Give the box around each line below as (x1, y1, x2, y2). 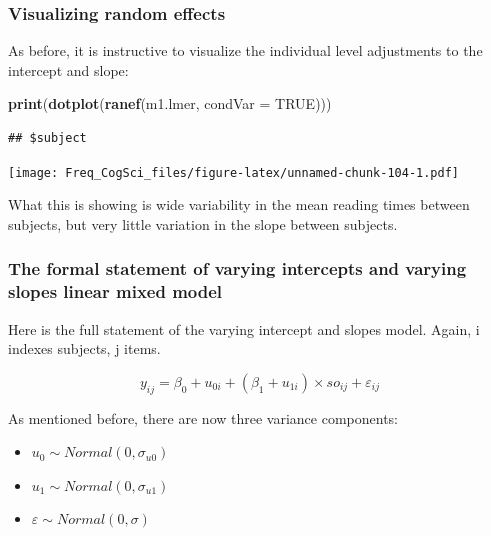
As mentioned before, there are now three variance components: (8, 407, 398, 428)
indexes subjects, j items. (8, 338, 161, 359)
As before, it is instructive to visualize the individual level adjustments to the (8, 40, 483, 61)
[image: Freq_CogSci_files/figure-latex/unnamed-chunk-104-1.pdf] (8, 165, 460, 180)
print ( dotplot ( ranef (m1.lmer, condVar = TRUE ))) (8, 93, 332, 114)
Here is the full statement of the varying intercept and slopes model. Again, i (8, 318, 480, 339)
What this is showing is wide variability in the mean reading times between (8, 194, 470, 215)
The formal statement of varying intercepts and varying (8, 256, 467, 281)
